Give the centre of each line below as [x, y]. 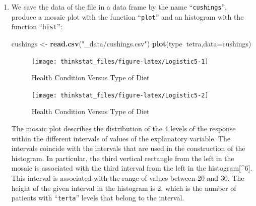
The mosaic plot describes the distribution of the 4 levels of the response [123, 128]
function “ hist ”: [37, 27]
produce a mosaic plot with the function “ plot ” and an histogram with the [127, 16]
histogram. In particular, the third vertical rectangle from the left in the [123, 158]
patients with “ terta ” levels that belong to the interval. [98, 198]
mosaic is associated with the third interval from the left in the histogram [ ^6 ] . [132, 168]
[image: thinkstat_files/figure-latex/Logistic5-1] [120, 61]
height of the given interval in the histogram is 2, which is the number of [124, 188]
